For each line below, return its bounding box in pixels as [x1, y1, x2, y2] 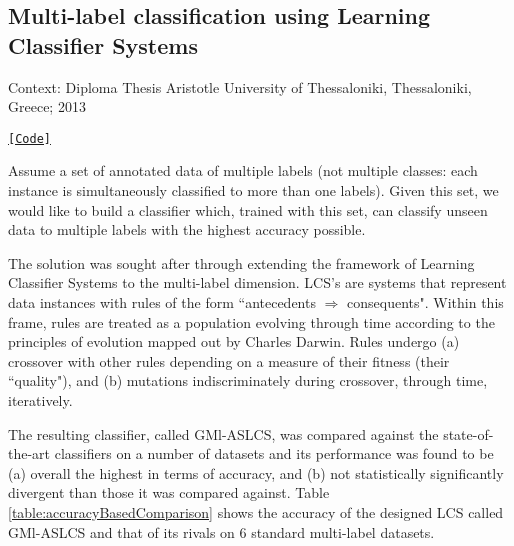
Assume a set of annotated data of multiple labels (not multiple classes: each [8, 160, 478, 181]
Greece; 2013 [8, 96, 86, 117]
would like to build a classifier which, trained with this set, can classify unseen [8, 199, 488, 220]
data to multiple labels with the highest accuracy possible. [8, 219, 366, 240]
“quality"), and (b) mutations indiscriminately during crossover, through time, [8, 370, 488, 391]
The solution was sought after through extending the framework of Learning [8, 252, 475, 273]
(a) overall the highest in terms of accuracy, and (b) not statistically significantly [8, 462, 504, 483]
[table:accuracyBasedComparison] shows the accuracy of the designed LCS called [8, 501, 504, 522]
